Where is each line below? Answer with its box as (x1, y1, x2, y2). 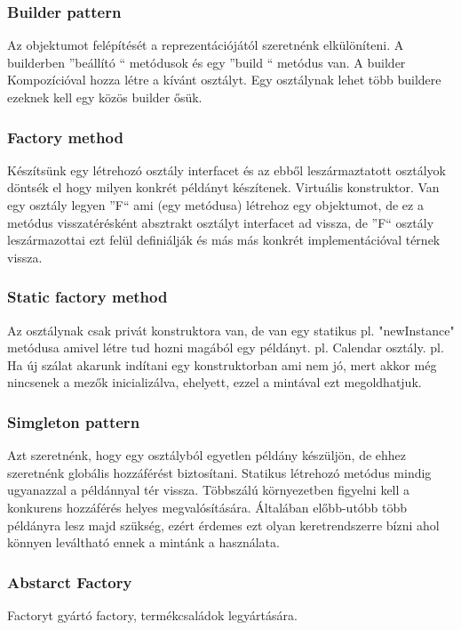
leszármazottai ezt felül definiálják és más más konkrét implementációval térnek (7, 230, 441, 249)
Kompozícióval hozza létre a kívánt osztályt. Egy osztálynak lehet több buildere (7, 70, 441, 89)
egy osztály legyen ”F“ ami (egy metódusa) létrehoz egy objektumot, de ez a (7, 196, 424, 214)
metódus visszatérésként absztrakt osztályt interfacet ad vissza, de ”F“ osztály (7, 213, 434, 231)
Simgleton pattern (7, 410, 140, 432)
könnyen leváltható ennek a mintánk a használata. (7, 533, 280, 552)
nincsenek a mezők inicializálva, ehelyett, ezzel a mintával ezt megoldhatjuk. (7, 373, 422, 392)
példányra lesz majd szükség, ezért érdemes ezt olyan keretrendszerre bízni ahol (7, 515, 440, 534)
